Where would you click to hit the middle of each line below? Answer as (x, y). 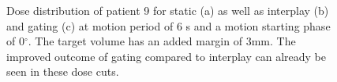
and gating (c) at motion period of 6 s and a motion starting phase (168, 25)
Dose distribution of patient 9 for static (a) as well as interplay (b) (168, 10)
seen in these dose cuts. (63, 71)
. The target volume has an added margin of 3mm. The (162, 41)
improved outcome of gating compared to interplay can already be (166, 56)
